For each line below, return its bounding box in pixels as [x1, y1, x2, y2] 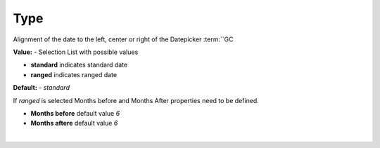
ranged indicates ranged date [30, 70, 118, 79]
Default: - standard [13, 83, 70, 92]
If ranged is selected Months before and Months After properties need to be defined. [13, 96, 260, 105]
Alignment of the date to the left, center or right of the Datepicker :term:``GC [13, 35, 234, 43]
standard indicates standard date [30, 60, 128, 69]
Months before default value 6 [30, 109, 120, 117]
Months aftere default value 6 [30, 119, 118, 128]
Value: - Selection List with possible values [13, 48, 139, 56]
